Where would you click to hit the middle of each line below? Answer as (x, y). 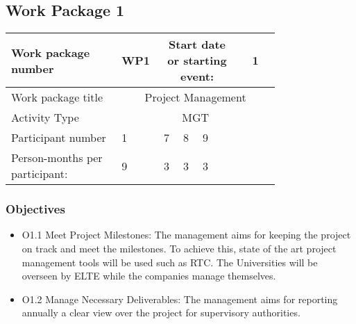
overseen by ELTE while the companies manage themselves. (149, 276)
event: (197, 76)
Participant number (59, 138)
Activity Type (45, 118)
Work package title (57, 97)
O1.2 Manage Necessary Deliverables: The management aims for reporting (180, 299)
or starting (197, 60)
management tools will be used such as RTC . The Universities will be (170, 262)
